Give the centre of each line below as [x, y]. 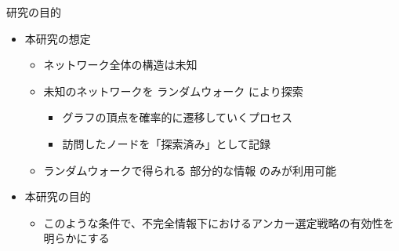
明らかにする [76, 238]
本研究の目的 [58, 196]
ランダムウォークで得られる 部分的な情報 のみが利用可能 [190, 170]
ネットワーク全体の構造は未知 [120, 65]
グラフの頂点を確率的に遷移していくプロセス [177, 117]
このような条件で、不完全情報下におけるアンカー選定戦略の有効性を [219, 222]
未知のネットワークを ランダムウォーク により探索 [173, 91]
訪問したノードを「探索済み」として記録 [166, 143]
